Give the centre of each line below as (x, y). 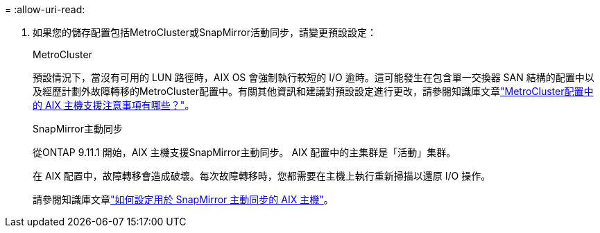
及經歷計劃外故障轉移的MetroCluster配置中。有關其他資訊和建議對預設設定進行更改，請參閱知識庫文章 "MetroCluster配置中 (313, 91)
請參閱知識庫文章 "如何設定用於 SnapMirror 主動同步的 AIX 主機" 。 (183, 199)
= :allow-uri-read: (45, 9)
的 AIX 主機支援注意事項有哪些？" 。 (114, 105)
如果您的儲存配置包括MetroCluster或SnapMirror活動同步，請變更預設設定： (205, 32)
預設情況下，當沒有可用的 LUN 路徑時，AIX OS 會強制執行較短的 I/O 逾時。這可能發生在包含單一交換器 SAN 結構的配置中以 (314, 77)
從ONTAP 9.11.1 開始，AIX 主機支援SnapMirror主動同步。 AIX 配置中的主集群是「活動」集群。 (245, 152)
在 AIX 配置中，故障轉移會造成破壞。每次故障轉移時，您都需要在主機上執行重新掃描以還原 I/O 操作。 (262, 176)
